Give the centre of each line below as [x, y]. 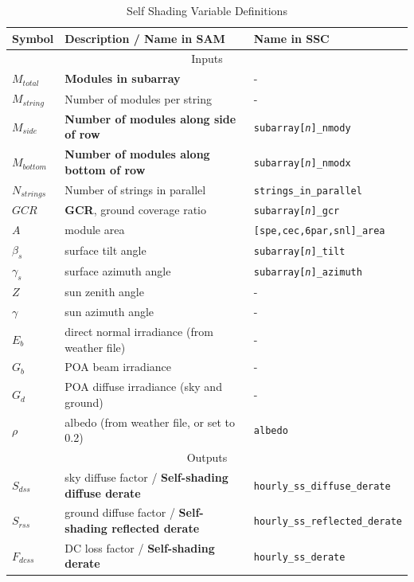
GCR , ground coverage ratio [135, 210]
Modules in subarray [123, 78]
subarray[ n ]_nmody [302, 128]
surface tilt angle [105, 250]
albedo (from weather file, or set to [150, 422]
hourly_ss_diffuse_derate [322, 486]
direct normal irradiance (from [139, 331]
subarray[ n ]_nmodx [302, 164]
